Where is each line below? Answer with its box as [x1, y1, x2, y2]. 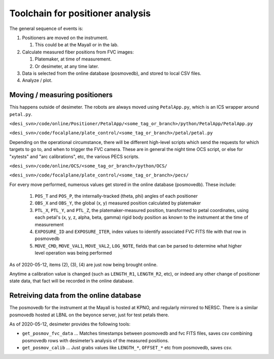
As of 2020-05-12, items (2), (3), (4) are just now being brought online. [9, 261, 158, 267]
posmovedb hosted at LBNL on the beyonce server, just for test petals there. [9, 312, 169, 318]
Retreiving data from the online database [9, 291, 142, 300]
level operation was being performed [35, 250, 112, 256]
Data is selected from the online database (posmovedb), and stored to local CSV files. [22, 70, 201, 76]
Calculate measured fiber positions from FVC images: [22, 49, 134, 55]
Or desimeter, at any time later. [35, 63, 99, 69]
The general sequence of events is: [9, 25, 84, 32]
